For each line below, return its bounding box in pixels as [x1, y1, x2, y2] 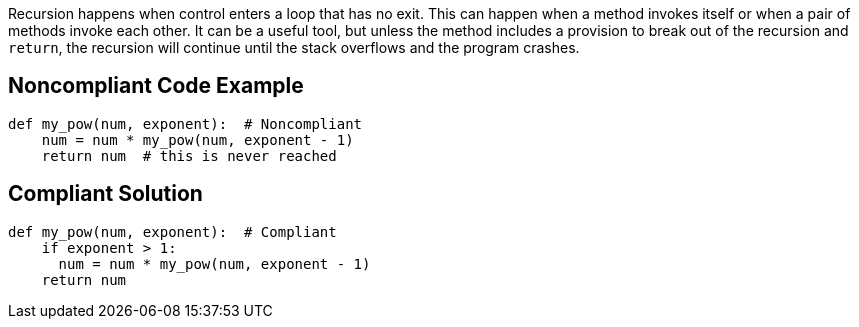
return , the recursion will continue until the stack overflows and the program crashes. [8, 39, 580, 56]
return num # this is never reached [41, 147, 337, 164]
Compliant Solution [8, 181, 203, 207]
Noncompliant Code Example [8, 73, 304, 99]
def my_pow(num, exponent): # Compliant [8, 223, 337, 240]
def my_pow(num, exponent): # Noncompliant [8, 115, 363, 132]
